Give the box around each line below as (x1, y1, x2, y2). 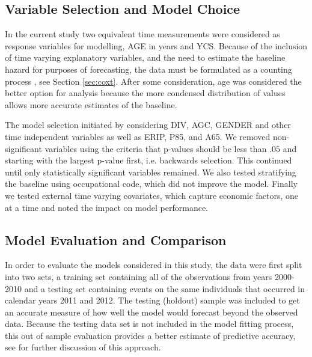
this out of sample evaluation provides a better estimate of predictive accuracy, (5, 329, 296, 341)
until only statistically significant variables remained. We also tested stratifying (5, 165, 296, 178)
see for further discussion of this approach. (5, 341, 161, 353)
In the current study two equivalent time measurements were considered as (5, 28, 280, 40)
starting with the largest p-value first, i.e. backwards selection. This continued (5, 154, 292, 166)
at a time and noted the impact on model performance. (5, 201, 209, 213)
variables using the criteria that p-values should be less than (44, 142, 267, 154)
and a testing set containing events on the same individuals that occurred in (24, 282, 305, 294)
